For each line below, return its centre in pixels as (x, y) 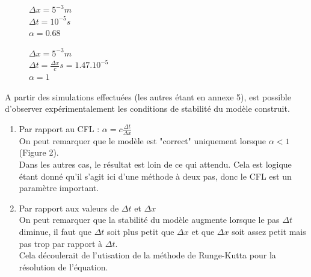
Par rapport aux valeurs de (69, 208)
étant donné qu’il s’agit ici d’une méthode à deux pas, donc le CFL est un (155, 176)
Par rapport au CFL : (59, 128)
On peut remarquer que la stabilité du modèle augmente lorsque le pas (149, 220)
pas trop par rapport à (61, 243)
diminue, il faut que (55, 231)
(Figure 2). (39, 152)
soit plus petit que (141, 231)
